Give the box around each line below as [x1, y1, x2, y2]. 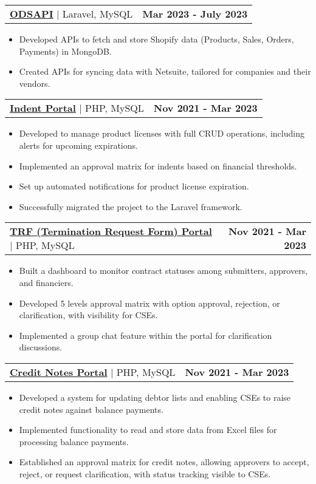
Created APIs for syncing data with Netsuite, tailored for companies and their [19, 65, 311, 78]
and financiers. [19, 276, 74, 288]
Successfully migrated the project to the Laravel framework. [19, 200, 242, 213]
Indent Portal [10, 101, 76, 115]
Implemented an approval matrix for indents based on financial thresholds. [19, 159, 297, 172]
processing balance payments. [19, 435, 129, 448]
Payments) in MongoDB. [19, 44, 112, 57]
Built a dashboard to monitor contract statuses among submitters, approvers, [19, 264, 308, 277]
